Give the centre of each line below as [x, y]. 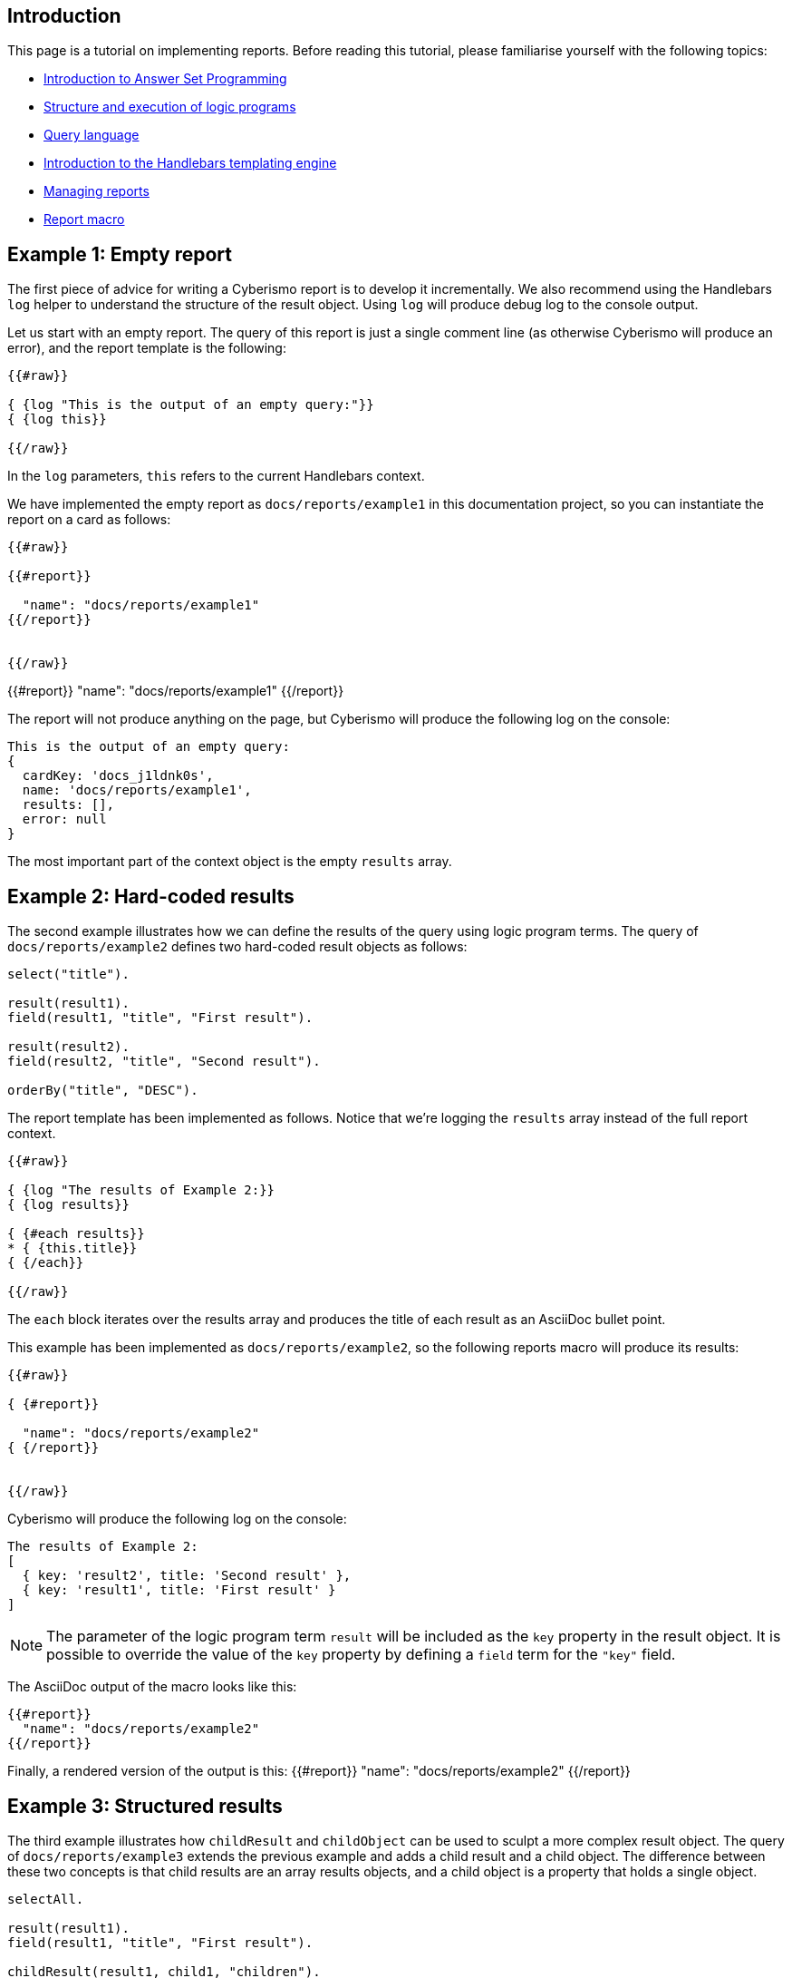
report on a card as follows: [89, 520]
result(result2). [68, 1047]
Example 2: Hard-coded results [151, 896]
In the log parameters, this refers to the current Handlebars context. [216, 476]
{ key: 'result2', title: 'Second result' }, [187, 1576]
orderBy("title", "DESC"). [103, 1091]
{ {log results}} [68, 1205]
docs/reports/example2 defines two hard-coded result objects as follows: [237, 947]
